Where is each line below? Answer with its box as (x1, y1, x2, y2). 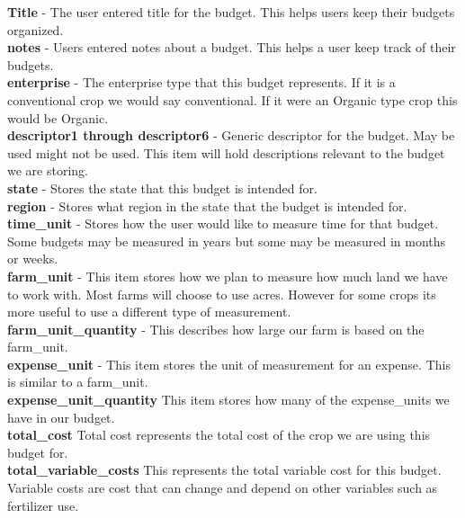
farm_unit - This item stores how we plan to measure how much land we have (7, 266, 448, 285)
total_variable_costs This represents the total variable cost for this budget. (7, 460, 442, 479)
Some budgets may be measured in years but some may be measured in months (7, 231, 446, 250)
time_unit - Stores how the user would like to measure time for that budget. (7, 214, 439, 233)
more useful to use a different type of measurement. (7, 302, 291, 321)
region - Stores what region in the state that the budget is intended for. (7, 196, 407, 215)
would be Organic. (7, 108, 109, 127)
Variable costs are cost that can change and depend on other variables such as (7, 478, 438, 497)
